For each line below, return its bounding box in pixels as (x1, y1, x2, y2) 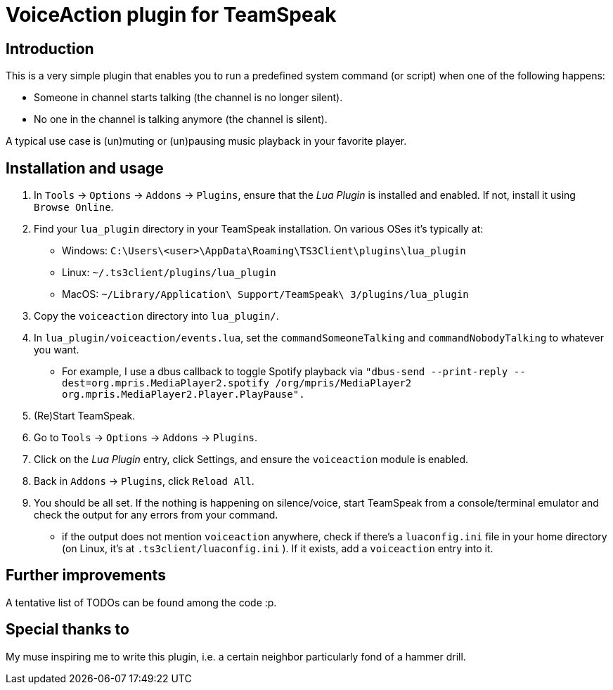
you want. (34, 344, 79, 356)
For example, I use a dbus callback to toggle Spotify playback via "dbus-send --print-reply (62, 365, 508, 378)
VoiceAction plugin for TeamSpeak (6, 3, 337, 27)
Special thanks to (6, 620, 129, 639)
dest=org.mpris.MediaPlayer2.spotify (62, 377, 270, 389)
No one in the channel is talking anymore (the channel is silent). (34, 113, 328, 126)
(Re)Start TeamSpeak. (34, 410, 136, 422)
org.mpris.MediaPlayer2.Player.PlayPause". (62, 389, 305, 401)
